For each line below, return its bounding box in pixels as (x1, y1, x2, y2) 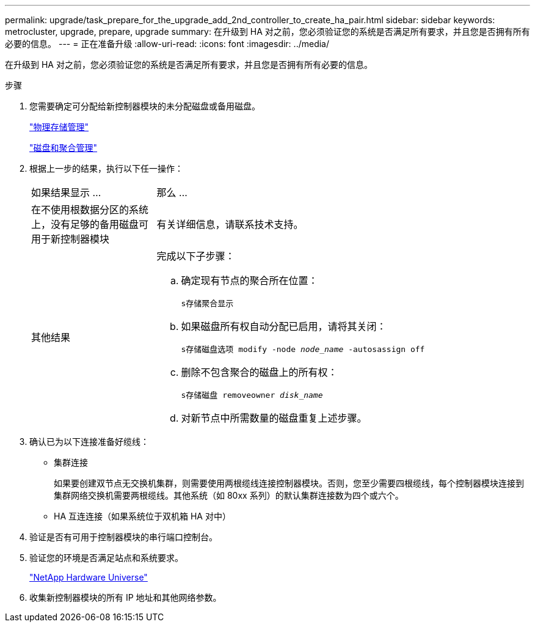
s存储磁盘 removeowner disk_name (181, 391, 323, 400)
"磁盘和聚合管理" (29, 142, 98, 153)
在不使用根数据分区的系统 (31, 204, 149, 216)
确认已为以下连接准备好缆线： (29, 436, 149, 447)
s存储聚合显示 (181, 299, 234, 308)
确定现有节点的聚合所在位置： (181, 274, 318, 287)
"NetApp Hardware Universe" (29, 572, 148, 582)
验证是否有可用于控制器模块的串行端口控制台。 (29, 532, 217, 542)
